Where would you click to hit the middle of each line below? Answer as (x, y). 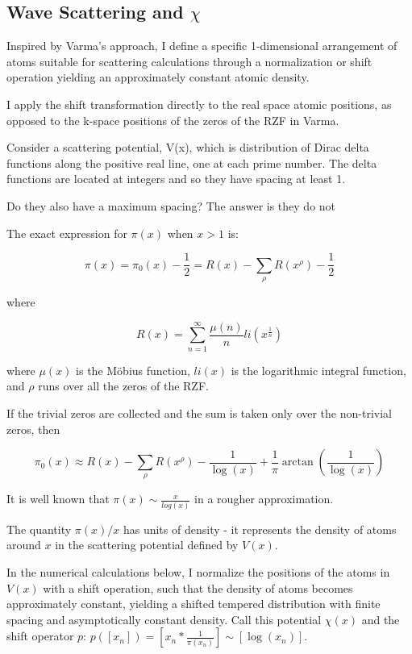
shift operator (40, 636)
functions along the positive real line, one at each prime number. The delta (192, 162)
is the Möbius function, (133, 370)
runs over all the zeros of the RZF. (123, 386)
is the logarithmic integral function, (318, 370)
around (24, 545)
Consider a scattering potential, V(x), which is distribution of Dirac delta (188, 147)
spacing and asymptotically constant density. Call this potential (164, 619)
